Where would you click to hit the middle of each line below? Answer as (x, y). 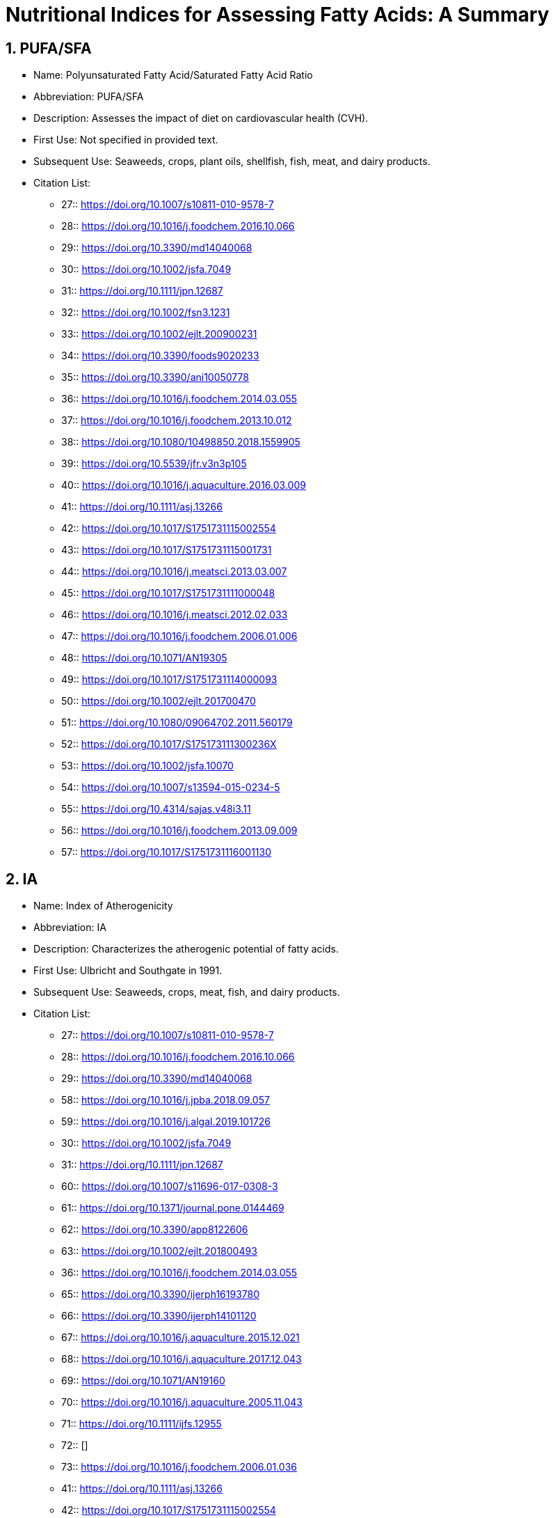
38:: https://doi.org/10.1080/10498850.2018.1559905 (181, 442)
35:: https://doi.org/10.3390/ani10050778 (155, 377)
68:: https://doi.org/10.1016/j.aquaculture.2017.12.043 (182, 1359)
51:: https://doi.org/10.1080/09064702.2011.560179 (177, 723)
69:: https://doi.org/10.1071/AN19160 (143, 1381)
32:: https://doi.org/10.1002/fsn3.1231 (146, 313)
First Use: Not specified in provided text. (126, 140)
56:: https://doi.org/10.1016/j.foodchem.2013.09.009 (179, 831)
